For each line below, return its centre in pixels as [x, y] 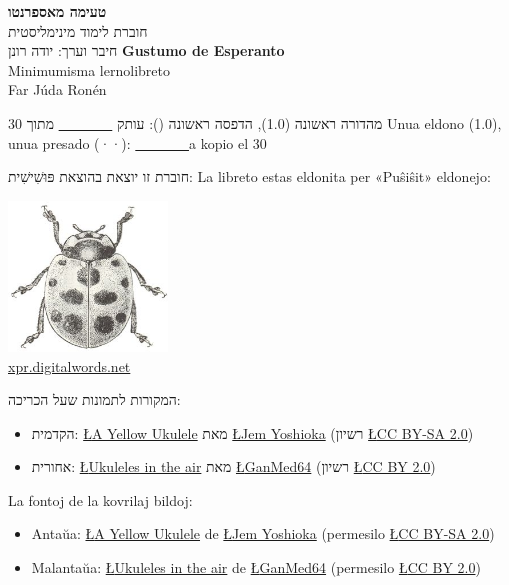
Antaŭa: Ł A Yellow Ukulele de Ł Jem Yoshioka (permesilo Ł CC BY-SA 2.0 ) [263, 533]
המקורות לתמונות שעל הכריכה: [94, 399]
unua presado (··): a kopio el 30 [137, 142]
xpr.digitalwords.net [69, 365]
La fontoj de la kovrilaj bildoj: [100, 499]
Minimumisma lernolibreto [89, 69]
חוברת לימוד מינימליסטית [78, 30]
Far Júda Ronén [57, 89]
